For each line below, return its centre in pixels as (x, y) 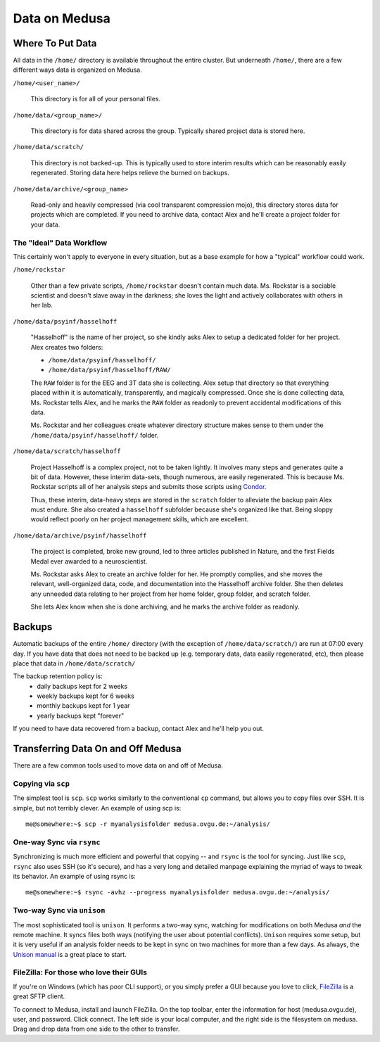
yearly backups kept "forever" (81, 716)
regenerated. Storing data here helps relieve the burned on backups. (130, 173)
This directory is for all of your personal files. (96, 99)
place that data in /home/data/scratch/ (74, 663)
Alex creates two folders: (67, 347)
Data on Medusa (62, 18)
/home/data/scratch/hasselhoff (67, 451)
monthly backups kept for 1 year (83, 706)
